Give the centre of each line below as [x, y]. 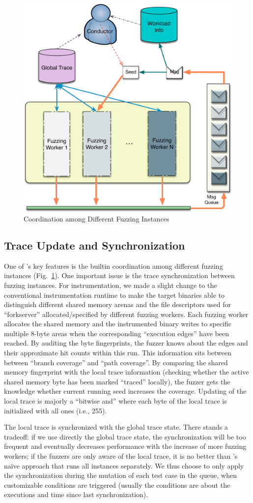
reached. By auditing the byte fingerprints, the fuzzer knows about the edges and [126, 343]
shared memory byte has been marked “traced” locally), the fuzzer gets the [117, 381]
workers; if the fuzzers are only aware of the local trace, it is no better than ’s [121, 456]
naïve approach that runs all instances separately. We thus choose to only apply [124, 465]
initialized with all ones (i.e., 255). [56, 410]
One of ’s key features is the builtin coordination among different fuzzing [113, 266]
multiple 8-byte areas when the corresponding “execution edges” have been [117, 333]
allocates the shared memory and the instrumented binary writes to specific [118, 324]
